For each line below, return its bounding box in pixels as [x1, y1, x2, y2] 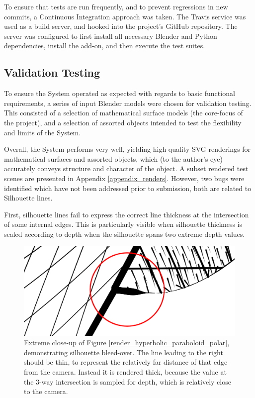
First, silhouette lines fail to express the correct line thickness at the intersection [4, 209, 249, 219]
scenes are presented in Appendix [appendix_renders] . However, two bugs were [4, 173, 245, 183]
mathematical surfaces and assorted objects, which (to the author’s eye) [4, 153, 223, 164]
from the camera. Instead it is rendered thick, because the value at [24, 366, 227, 377]
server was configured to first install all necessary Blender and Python [4, 30, 217, 41]
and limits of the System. [4, 127, 81, 137]
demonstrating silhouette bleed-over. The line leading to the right [24, 347, 223, 357]
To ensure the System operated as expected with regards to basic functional [4, 88, 235, 99]
